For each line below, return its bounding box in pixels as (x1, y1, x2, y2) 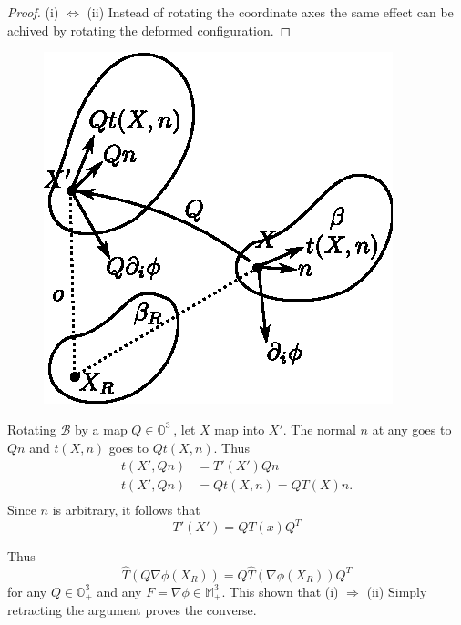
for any (7, 581, 47, 600)
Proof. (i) (7, 3, 59, 21)
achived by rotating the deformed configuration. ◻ (7, 20, 292, 39)
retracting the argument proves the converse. (7, 600, 257, 620)
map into (214, 419, 265, 438)
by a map (75, 419, 128, 438)
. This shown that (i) (221, 581, 339, 600)
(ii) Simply (366, 581, 427, 600)
